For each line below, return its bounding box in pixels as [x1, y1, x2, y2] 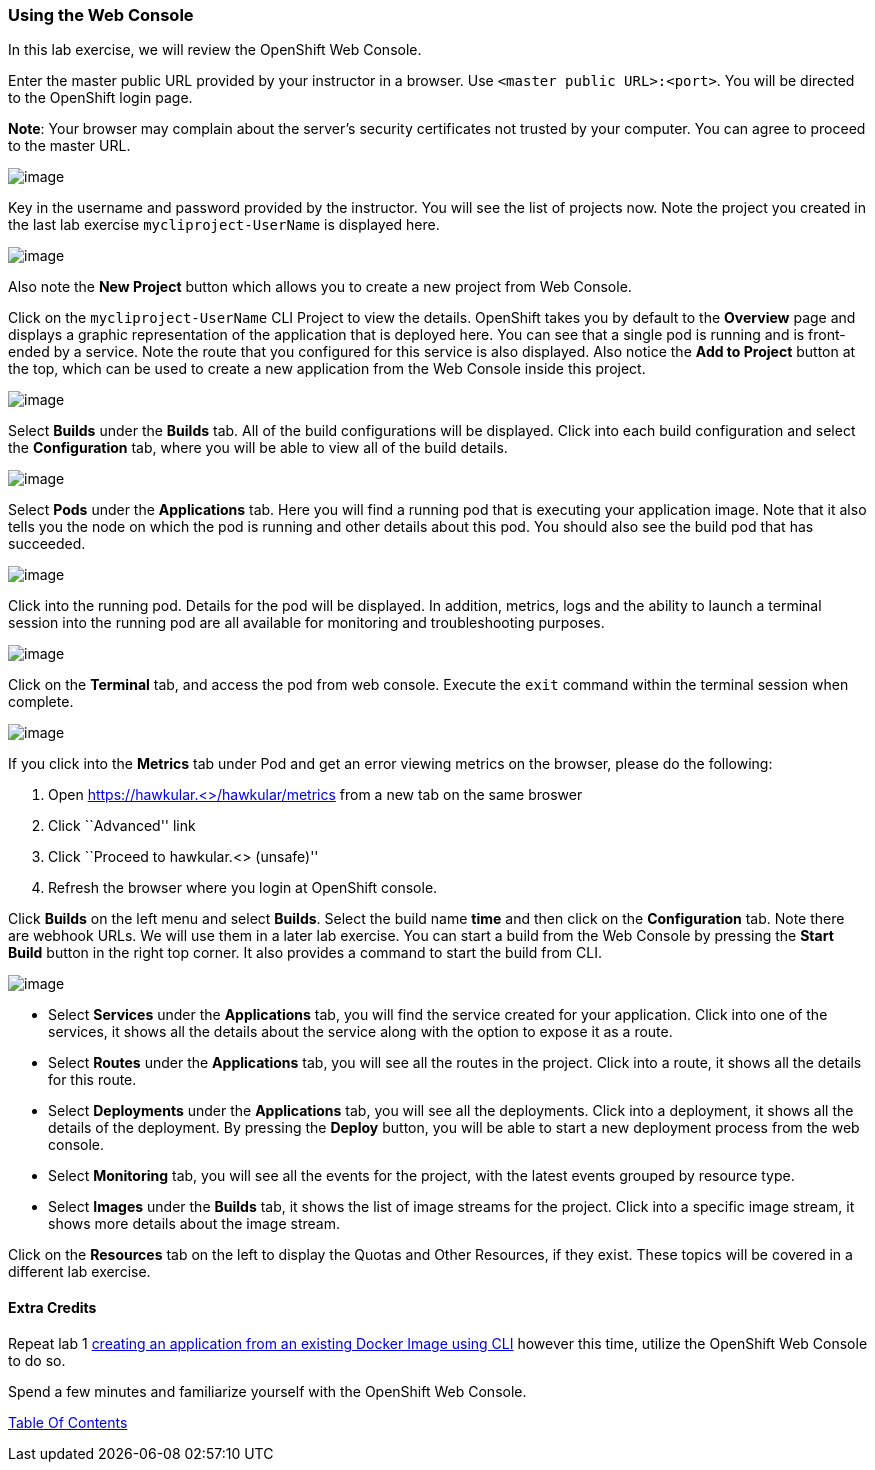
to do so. [8, 1351, 66, 1369]
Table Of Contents [8, 1413, 128, 1431]
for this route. [48, 1071, 137, 1089]
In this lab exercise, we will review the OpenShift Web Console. [8, 41, 422, 59]
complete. [8, 693, 74, 711]
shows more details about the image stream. [48, 1215, 340, 1233]
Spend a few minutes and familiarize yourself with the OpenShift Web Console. [8, 1382, 527, 1400]
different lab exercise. [8, 1263, 151, 1281]
